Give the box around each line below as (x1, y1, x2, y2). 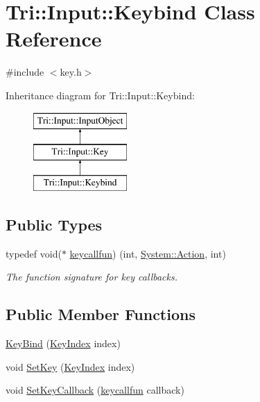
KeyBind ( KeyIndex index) (6, 336, 121, 351)
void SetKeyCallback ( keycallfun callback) (6, 383, 184, 397)
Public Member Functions (6, 303, 196, 325)
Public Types (6, 213, 103, 235)
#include (6, 65, 44, 79)
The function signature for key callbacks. (6, 269, 178, 284)
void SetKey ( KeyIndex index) (6, 359, 135, 374)
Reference (6, 24, 102, 53)
